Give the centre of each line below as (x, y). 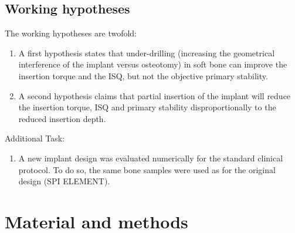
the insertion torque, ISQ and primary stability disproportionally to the (147, 107)
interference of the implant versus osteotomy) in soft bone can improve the (153, 64)
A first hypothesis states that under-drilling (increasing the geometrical (147, 53)
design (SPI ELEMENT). (64, 181)
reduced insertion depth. (62, 118)
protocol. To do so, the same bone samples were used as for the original (147, 169)
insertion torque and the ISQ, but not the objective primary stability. (143, 75)
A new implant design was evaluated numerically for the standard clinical (151, 158)
